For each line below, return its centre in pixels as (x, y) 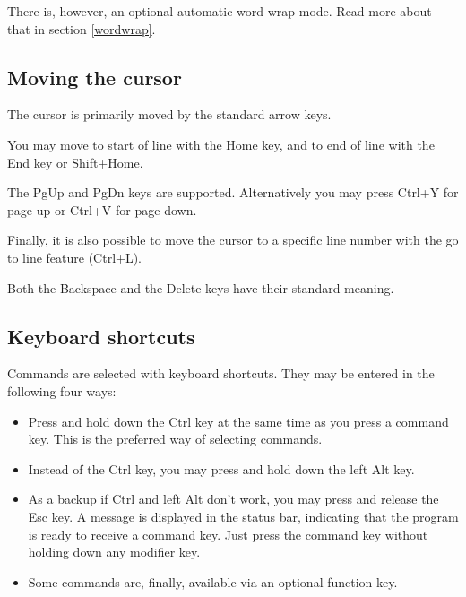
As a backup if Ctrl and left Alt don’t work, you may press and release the (233, 499)
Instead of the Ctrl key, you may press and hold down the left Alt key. (221, 468)
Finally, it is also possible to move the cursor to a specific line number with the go (233, 240)
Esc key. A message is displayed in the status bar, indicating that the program (243, 516)
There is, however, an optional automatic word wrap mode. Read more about (220, 11)
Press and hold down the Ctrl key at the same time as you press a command (238, 421)
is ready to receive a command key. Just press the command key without (228, 534)
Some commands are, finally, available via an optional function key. (213, 581)
